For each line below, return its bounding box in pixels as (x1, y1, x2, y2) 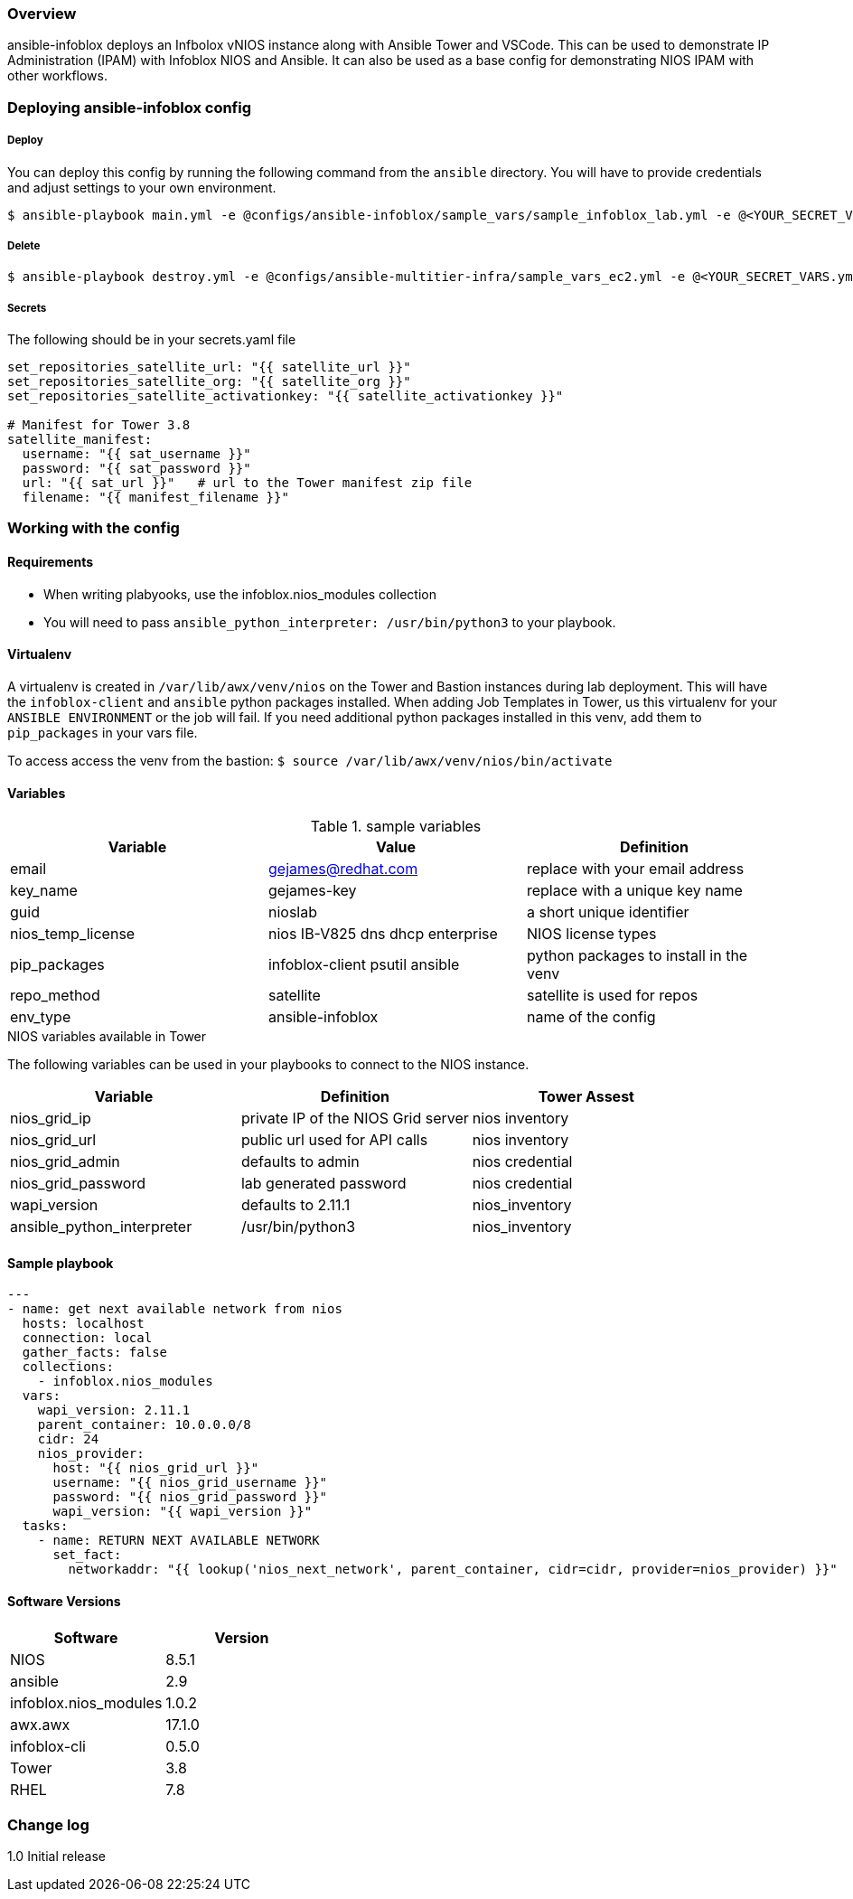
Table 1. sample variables (310, 817, 482, 836)
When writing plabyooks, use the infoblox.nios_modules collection (43, 586, 436, 602)
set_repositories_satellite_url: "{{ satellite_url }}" (7, 360, 411, 375)
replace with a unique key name (526, 881, 743, 900)
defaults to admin (240, 1152, 360, 1171)
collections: (22, 1359, 115, 1375)
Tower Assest (538, 1087, 634, 1106)
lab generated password (240, 1174, 407, 1193)
